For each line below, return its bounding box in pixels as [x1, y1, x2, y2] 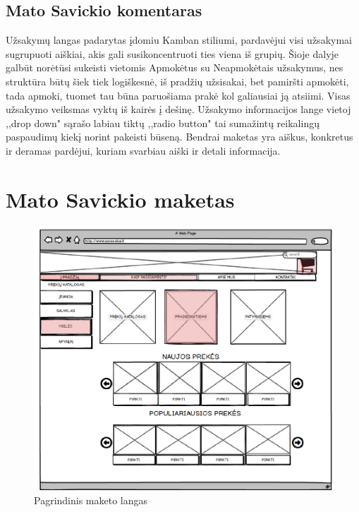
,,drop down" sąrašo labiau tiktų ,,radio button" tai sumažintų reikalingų [6, 115, 320, 130]
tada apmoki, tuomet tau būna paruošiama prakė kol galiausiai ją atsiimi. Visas [6, 88, 351, 102]
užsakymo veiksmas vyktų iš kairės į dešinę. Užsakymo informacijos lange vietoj [6, 102, 351, 117]
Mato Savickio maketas [6, 184, 235, 213]
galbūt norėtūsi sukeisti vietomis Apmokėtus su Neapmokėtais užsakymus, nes [6, 60, 343, 75]
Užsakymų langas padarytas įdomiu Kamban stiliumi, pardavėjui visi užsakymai [6, 32, 352, 47]
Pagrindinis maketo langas [34, 492, 148, 507]
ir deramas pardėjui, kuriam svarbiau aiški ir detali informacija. [6, 143, 281, 157]
